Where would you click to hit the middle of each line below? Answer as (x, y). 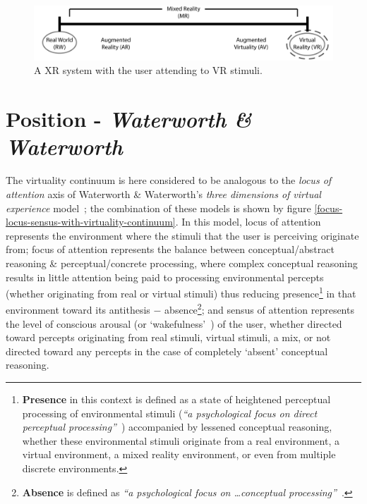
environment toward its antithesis (78, 309)
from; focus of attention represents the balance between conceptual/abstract (170, 249)
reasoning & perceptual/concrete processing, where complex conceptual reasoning (182, 263)
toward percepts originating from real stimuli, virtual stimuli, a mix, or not (168, 337)
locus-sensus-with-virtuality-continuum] (91, 222)
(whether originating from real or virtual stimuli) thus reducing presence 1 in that (181, 292)
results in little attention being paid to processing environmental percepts (165, 277)
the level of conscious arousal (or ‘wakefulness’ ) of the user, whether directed (174, 323)
